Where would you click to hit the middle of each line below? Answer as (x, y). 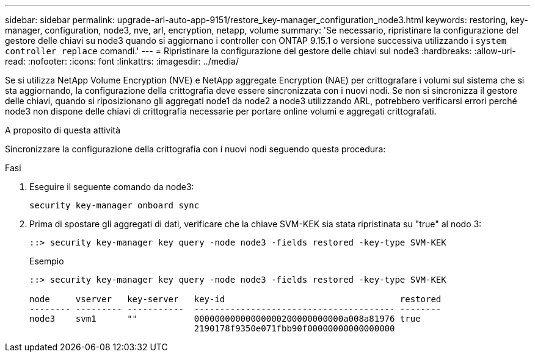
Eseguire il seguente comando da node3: (112, 187)
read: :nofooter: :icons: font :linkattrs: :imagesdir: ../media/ (122, 61)
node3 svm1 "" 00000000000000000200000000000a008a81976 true (225, 319)
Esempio (47, 261)
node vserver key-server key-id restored (235, 299)
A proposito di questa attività (63, 130)
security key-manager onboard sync (115, 205)
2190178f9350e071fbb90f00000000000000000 (294, 328)
